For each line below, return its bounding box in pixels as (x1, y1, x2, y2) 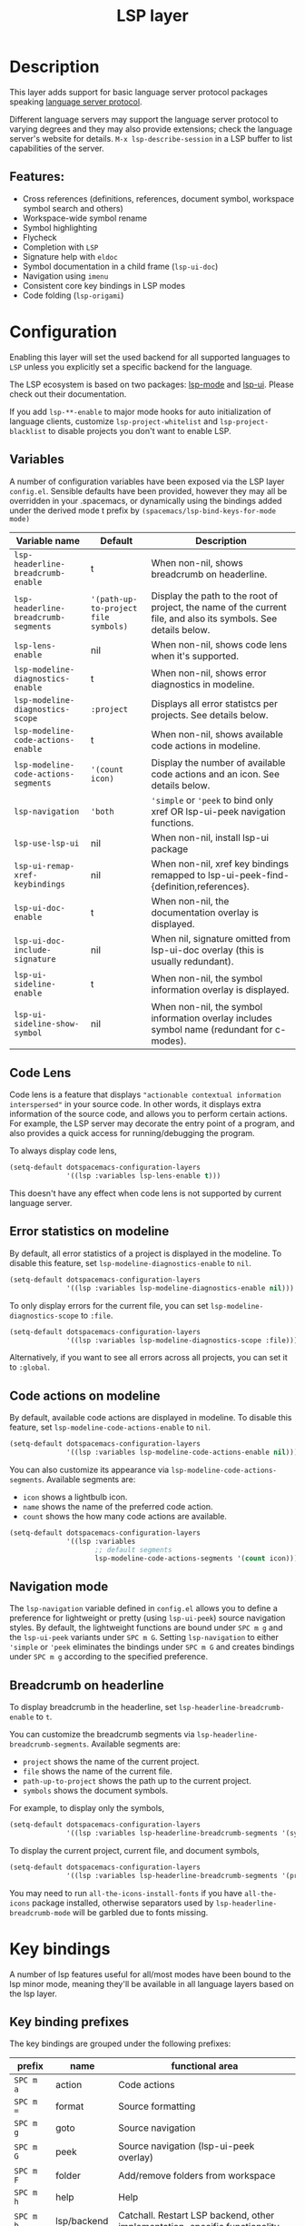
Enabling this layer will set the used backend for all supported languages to (9, 351, 290, 362)
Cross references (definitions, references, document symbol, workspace (22, 193, 295, 204)
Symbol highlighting (22, 222, 98, 232)
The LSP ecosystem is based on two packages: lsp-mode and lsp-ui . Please (9, 379, 294, 390)
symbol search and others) (22, 203, 124, 213)
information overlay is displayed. (151, 983, 290, 995)
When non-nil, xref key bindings (151, 857, 289, 870)
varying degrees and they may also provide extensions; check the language (9, 124, 293, 134)
